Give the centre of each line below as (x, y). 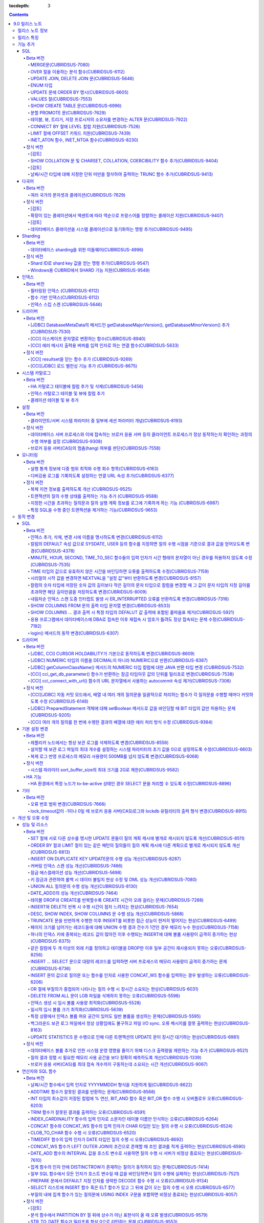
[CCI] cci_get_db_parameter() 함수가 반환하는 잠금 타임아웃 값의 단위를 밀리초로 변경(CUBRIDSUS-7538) (132, 674)
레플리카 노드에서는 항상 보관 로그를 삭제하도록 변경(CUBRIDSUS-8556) (99, 742)
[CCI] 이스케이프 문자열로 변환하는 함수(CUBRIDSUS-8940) (88, 339)
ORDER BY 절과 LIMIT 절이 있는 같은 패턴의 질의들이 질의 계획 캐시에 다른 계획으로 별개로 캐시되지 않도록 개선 (135, 845)
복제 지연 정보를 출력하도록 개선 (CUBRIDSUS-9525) (81, 489)
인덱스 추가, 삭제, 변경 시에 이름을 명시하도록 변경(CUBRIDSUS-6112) (97, 537)
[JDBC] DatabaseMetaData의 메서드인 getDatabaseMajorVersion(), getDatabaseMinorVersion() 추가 (130, 325)
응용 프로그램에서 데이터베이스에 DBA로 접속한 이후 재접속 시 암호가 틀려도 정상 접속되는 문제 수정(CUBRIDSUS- (138, 619)
